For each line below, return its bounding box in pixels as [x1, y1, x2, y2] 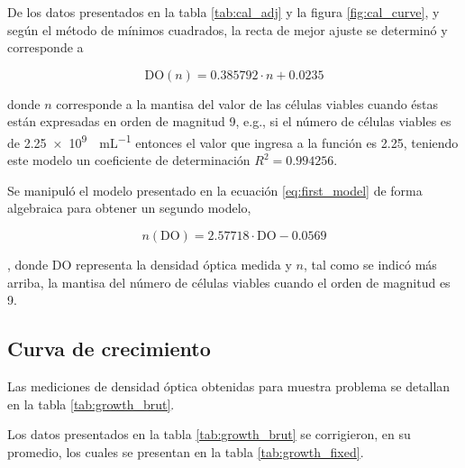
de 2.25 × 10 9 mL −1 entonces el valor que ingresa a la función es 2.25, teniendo [7, 130, 459, 151]
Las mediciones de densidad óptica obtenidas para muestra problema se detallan [7, 376, 451, 395]
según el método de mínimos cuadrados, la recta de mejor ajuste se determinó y [7, 20, 448, 39]
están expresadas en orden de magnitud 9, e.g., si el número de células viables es [7, 112, 451, 131]
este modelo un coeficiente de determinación [7, 151, 251, 170]
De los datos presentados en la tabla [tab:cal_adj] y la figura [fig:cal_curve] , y [7, 3, 440, 21]
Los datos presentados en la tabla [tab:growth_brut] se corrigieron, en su [7, 425, 411, 444]
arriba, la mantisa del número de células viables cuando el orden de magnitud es [7, 272, 451, 291]
